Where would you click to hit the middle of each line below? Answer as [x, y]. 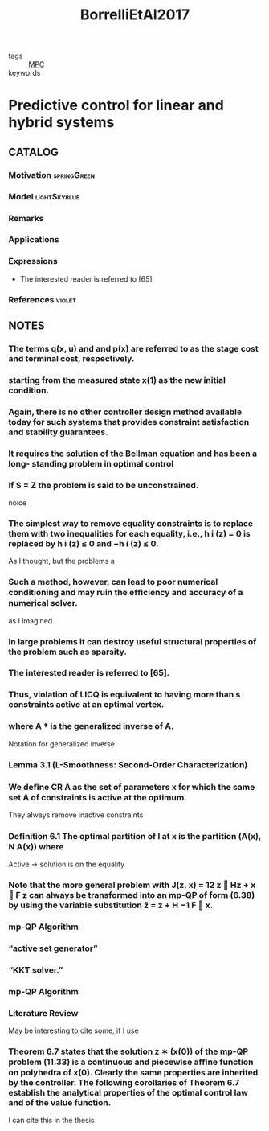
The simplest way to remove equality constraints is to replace [131, 523]
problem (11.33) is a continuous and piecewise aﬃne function [131, 1062]
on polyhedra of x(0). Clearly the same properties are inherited [133, 1073]
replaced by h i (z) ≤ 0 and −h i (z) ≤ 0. [84, 543]
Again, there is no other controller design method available [125, 412]
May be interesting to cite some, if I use [73, 1030]
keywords [24, 73]
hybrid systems [61, 123]
